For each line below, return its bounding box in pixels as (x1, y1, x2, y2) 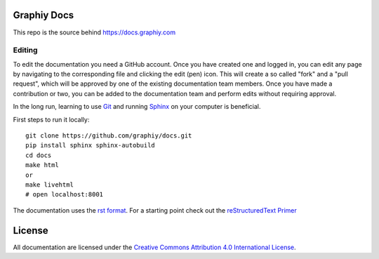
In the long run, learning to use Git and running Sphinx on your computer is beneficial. (13, 102, 261, 111)
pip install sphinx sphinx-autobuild (25, 141, 156, 150)
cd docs (25, 151, 52, 159)
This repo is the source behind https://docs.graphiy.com (13, 28, 176, 36)
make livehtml (25, 180, 74, 189)
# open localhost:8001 (25, 190, 104, 199)
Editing (13, 46, 38, 55)
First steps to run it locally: (13, 115, 90, 124)
